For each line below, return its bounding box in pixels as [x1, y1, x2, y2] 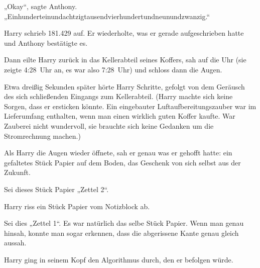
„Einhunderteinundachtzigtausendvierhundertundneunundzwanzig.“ [4, 11, 210, 21]
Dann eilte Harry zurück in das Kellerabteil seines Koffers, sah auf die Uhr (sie [4, 54, 246, 65]
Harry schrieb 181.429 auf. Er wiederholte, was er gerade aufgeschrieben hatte [4, 28, 244, 38]
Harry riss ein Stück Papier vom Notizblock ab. [4, 201, 150, 211]
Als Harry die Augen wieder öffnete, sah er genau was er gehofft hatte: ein [4, 147, 232, 158]
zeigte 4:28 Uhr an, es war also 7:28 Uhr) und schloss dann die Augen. [4, 64, 222, 74]
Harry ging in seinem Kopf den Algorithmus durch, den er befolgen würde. [4, 254, 233, 264]
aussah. [4, 237, 27, 248]
